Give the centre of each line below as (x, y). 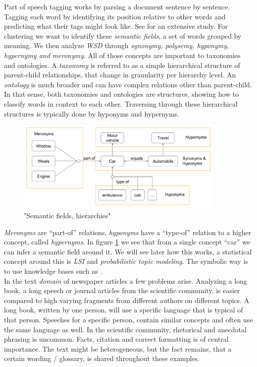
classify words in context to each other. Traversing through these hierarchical (121, 103)
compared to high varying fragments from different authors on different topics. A (127, 300)
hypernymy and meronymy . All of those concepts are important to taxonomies (122, 55)
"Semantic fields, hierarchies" (67, 215)
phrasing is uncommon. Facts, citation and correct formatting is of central (116, 339)
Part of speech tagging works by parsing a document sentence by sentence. (117, 6)
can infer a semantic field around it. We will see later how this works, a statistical (128, 251)
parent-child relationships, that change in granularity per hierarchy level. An (120, 75)
